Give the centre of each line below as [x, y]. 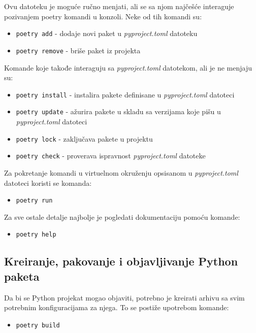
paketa [22, 276]
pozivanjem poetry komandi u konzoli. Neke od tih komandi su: [103, 16]
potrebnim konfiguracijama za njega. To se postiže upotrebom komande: [117, 307]
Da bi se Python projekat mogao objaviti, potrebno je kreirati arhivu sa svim [124, 297]
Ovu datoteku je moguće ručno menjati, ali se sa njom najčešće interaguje [119, 6]
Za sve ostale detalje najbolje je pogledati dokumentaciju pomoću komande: [122, 217]
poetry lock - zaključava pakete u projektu [84, 138]
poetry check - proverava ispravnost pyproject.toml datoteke [111, 156]
